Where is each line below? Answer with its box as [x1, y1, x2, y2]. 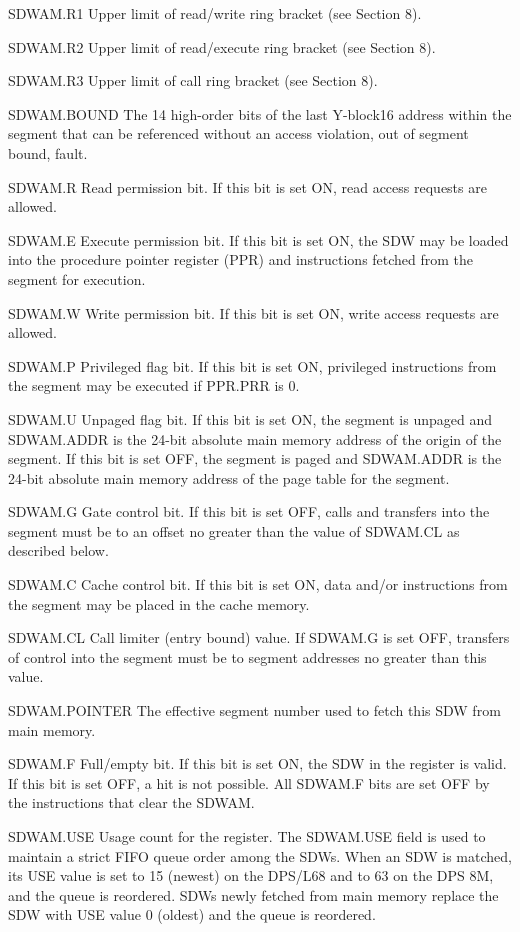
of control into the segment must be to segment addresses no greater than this [8, 646, 487, 667]
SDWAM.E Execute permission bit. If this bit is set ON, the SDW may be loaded [8, 229, 509, 250]
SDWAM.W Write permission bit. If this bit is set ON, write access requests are [8, 302, 499, 323]
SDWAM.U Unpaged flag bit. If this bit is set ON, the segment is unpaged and [8, 408, 492, 429]
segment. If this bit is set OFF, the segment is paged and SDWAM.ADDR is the [8, 448, 502, 469]
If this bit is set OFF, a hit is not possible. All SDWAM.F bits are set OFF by [8, 772, 490, 793]
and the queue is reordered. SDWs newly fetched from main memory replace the [8, 884, 499, 905]
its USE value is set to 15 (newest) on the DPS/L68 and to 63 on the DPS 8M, [8, 865, 494, 886]
